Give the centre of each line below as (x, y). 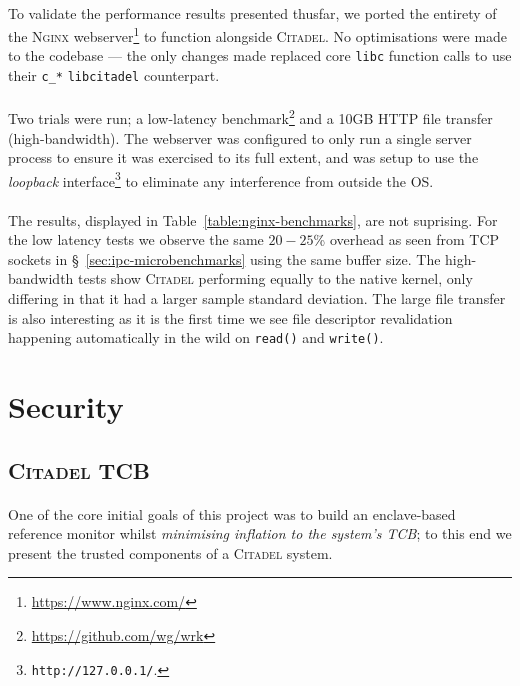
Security (66, 406)
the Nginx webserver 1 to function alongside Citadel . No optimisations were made (258, 34)
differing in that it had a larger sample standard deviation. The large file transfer (257, 298)
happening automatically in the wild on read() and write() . (196, 337)
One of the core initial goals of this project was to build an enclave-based (232, 513)
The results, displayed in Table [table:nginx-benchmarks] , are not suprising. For (253, 219)
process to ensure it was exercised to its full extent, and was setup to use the (243, 157)
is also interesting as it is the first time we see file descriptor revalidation (230, 317)
